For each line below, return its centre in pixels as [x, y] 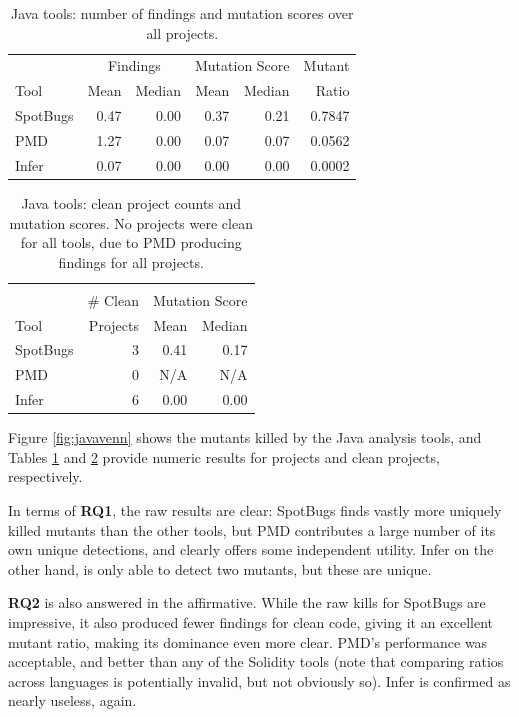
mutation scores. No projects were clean [131, 222]
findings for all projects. [131, 261]
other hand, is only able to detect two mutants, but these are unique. [220, 568]
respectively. [45, 476]
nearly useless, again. [72, 700]
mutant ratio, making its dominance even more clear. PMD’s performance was [248, 641]
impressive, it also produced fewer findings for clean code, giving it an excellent [251, 622]
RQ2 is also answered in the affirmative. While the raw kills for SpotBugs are [247, 602]
